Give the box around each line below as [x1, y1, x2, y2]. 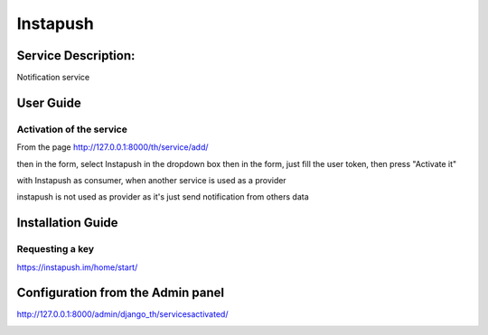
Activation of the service [16, 123, 128, 135]
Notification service [16, 72, 90, 83]
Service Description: [16, 48, 136, 63]
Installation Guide [16, 215, 118, 230]
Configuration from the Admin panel [16, 285, 225, 301]
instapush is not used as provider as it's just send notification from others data [16, 191, 309, 202]
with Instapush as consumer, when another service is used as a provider [16, 175, 286, 185]
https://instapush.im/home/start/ [16, 262, 138, 273]
